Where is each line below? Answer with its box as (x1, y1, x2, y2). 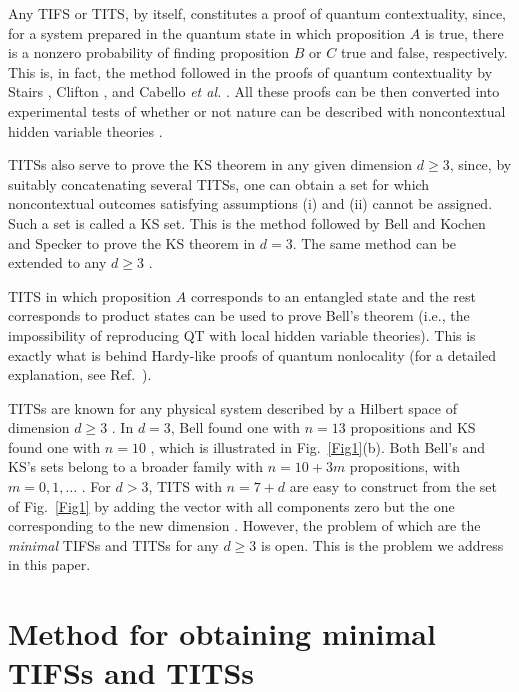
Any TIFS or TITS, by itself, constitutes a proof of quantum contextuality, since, (8, 3, 506, 23)
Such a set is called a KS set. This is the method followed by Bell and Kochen (8, 212, 486, 233)
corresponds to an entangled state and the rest (190, 285, 476, 306)
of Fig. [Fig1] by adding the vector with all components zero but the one (8, 495, 455, 516)
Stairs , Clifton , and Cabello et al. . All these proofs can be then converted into (8, 81, 500, 102)
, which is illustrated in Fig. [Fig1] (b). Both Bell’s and (150, 436, 485, 457)
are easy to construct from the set (289, 476, 497, 497)
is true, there (424, 22, 504, 43)
